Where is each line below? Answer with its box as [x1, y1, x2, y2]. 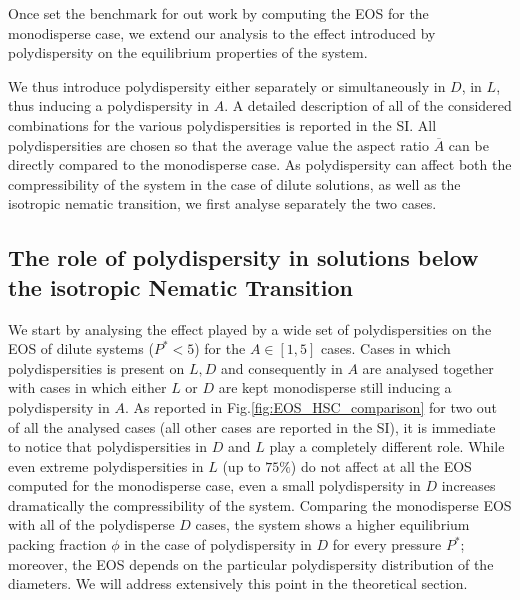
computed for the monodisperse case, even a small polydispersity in [8, 475, 421, 496]
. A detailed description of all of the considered [224, 95, 512, 116]
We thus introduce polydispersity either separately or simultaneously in [8, 75, 446, 96]
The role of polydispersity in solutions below [8, 242, 479, 273]
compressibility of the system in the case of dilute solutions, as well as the [8, 173, 461, 194]
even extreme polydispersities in [8, 455, 204, 476]
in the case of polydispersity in [124, 534, 312, 555]
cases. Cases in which [321, 338, 451, 359]
